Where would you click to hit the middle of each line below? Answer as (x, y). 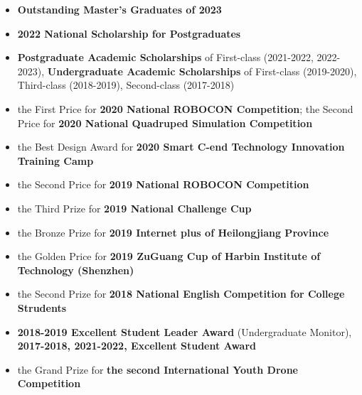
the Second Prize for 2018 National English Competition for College (181, 294)
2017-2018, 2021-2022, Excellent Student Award (137, 346)
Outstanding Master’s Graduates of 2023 (119, 9)
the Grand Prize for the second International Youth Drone (158, 369)
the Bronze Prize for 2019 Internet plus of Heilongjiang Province (173, 232)
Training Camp (55, 160)
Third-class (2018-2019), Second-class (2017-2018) (126, 85)
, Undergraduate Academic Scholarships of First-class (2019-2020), (199, 71)
